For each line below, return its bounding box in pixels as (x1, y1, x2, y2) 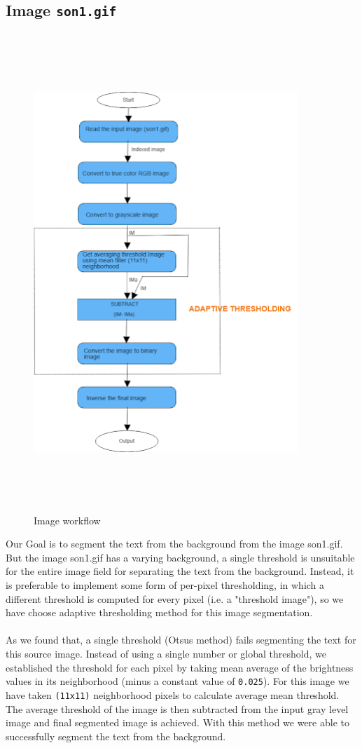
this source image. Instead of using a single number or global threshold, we (6, 646, 326, 661)
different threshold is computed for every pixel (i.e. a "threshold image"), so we (6, 591, 344, 606)
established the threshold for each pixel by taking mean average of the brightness (6, 660, 354, 674)
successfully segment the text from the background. (6, 728, 226, 743)
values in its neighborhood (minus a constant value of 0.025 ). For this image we (6, 674, 349, 688)
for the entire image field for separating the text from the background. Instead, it (6, 564, 354, 578)
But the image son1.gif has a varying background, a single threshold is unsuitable (6, 550, 355, 564)
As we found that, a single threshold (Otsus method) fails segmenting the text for (6, 632, 356, 647)
